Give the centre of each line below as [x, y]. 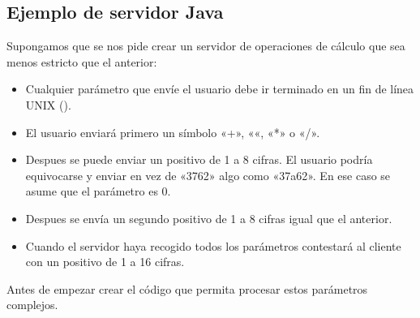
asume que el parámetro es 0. [98, 191]
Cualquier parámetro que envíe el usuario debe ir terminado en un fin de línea [220, 89]
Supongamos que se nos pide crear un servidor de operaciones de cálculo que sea [206, 46]
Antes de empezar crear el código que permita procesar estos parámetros [187, 288]
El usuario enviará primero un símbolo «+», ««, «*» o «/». [173, 132]
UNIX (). [48, 104]
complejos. [32, 305]
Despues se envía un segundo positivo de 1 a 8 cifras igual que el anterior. [209, 218]
